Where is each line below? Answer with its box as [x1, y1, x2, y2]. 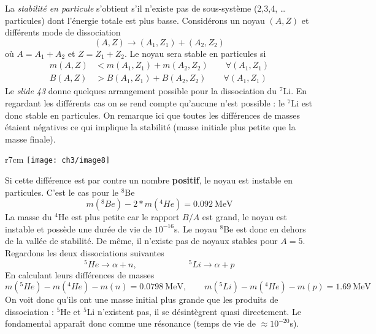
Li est [291, 97, 312, 109]
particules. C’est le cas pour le [5, 185, 119, 198]
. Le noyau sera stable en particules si [124, 46, 266, 59]
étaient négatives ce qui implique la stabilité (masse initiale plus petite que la [5, 121, 296, 133]
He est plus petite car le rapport [58, 210, 180, 223]
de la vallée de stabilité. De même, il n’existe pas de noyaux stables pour [5, 234, 278, 247]
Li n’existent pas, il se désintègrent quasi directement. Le [86, 305, 301, 317]
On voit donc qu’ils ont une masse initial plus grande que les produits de [5, 293, 278, 306]
